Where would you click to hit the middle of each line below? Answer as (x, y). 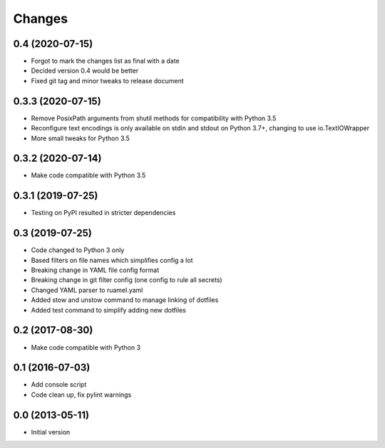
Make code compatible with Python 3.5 (88, 175)
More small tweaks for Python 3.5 (80, 138)
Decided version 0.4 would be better (85, 71)
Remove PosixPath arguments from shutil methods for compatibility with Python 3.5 (154, 118)
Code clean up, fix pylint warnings (81, 395)
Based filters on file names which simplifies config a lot (112, 260)
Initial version (51, 432)
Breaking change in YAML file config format (95, 270)
